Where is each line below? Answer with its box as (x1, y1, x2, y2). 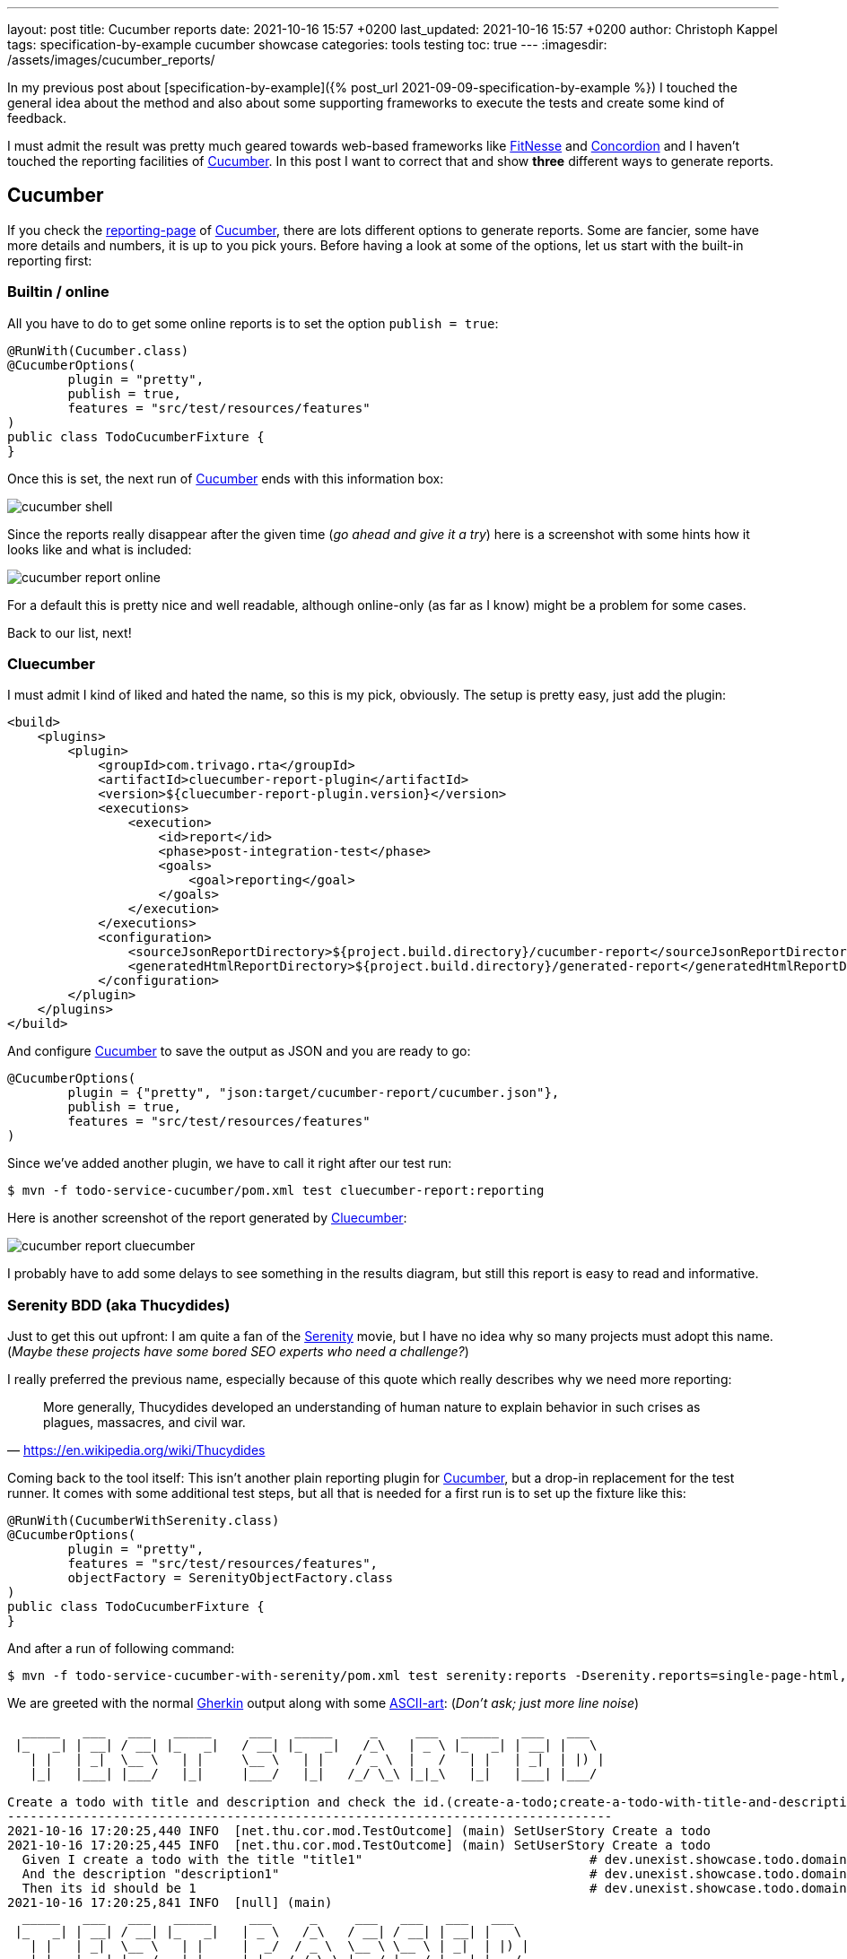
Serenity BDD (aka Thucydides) (7, 1295, 231, 1314)
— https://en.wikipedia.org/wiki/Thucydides (7, 1442, 266, 1458)
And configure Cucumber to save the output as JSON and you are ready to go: (7, 1043, 471, 1059)
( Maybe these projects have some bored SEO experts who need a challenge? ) (7, 1344, 469, 1360)
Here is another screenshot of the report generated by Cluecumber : (7, 1210, 407, 1226)
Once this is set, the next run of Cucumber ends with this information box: (7, 470, 444, 486)
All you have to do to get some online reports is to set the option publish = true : (7, 315, 499, 331)
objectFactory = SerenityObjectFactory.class (67, 1571, 393, 1586)
